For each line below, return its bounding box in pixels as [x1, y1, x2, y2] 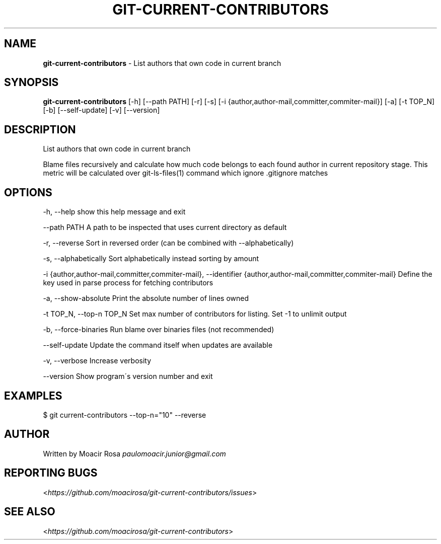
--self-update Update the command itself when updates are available [43, 341, 273, 350]
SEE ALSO [4, 505, 55, 518]
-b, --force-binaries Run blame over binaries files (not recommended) [43, 325, 274, 334]
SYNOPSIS [4, 76, 59, 89]
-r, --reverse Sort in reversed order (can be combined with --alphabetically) [43, 239, 294, 248]
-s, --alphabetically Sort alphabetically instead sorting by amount [43, 254, 259, 263]
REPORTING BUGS [4, 467, 98, 480]
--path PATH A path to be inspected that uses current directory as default [43, 223, 287, 232]
